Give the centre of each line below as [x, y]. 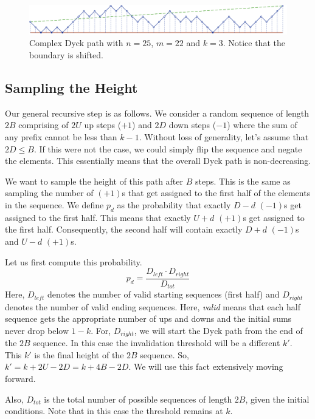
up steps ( [103, 125]
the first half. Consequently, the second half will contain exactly [124, 229]
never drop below [37, 330]
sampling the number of [49, 193]
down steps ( [192, 125]
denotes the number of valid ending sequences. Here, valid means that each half [153, 306]
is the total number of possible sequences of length [138, 399]
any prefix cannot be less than [61, 137]
